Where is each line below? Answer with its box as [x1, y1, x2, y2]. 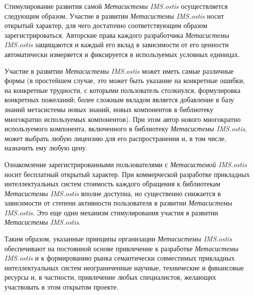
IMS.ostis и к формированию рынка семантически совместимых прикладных [4, 253, 235, 263]
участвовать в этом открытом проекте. [4, 282, 119, 292]
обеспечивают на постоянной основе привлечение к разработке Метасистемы [4, 243, 239, 253]
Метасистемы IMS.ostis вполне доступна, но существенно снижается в [4, 188, 221, 198]
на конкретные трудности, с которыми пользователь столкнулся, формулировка [4, 85, 241, 95]
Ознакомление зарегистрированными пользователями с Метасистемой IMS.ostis [4, 159, 247, 169]
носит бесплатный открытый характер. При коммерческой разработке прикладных [4, 169, 250, 179]
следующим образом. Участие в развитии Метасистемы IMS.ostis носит [4, 10, 224, 21]
